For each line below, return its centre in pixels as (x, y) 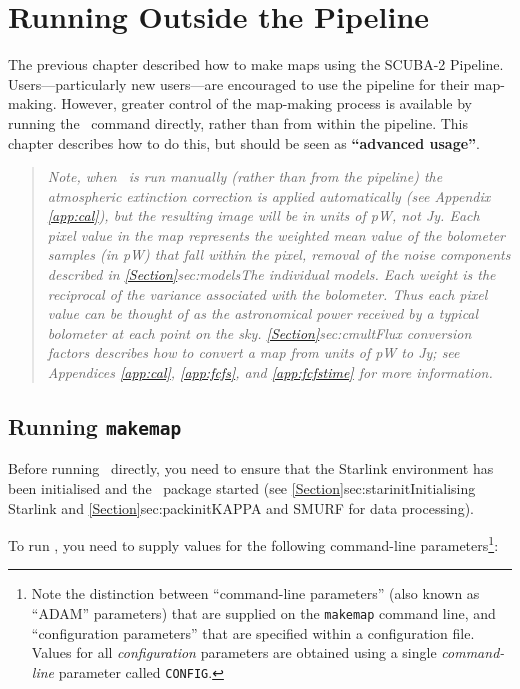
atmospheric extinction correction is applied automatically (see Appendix (269, 195)
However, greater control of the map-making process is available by (266, 103)
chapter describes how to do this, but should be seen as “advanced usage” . (244, 142)
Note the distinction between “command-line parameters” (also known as (255, 593)
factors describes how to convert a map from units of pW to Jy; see (253, 352)
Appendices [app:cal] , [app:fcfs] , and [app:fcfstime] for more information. (270, 372)
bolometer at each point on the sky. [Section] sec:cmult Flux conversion (259, 332)
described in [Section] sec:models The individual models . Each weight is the (271, 274)
